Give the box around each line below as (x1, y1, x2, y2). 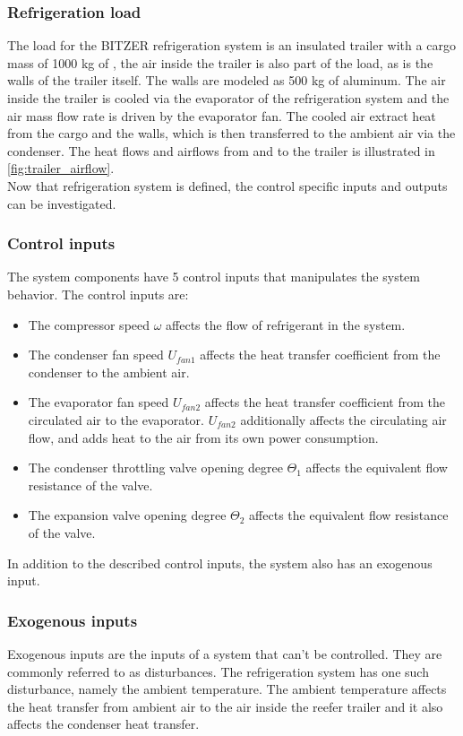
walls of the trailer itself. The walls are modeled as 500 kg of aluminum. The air (7, 71, 446, 90)
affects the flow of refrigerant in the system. (166, 315, 406, 333)
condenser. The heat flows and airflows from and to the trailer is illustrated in (7, 141, 435, 160)
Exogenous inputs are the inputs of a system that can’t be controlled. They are (7, 644, 442, 662)
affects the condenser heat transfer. (7, 714, 200, 733)
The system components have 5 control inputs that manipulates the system (7, 267, 420, 286)
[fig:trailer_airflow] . (7, 159, 115, 178)
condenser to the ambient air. (28, 362, 190, 381)
